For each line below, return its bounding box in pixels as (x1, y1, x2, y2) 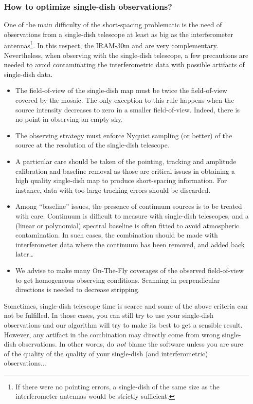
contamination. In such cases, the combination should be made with (15, 230, 218, 240)
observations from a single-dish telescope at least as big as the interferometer (4, 29, 233, 39)
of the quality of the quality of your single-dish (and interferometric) (4, 348, 208, 358)
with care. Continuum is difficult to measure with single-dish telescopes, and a (15, 210, 249, 220)
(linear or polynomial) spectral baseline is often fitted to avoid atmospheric (15, 220, 239, 230)
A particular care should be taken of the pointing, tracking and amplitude (15, 156, 236, 166)
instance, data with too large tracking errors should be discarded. (15, 184, 211, 195)
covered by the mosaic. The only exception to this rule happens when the (15, 95, 234, 105)
